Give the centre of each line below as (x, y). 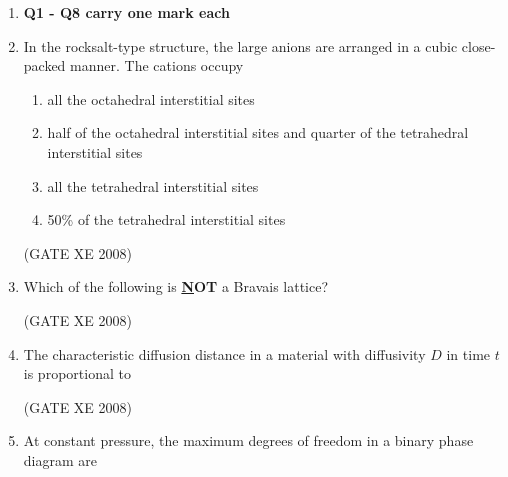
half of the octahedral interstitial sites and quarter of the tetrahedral (258, 132)
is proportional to (77, 373)
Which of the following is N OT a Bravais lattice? (176, 286)
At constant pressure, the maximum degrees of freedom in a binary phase (248, 440)
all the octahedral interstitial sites (151, 98)
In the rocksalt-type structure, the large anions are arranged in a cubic (240, 45)
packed (44, 65)
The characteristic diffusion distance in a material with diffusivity (224, 353)
